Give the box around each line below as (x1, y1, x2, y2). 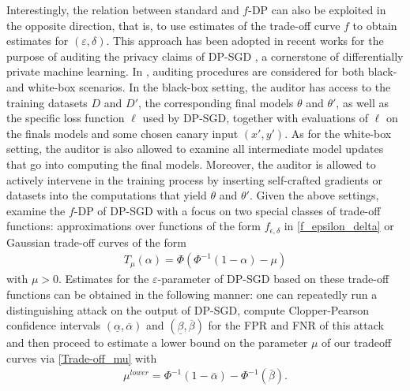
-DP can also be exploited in (248, 2, 386, 17)
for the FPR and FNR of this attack (208, 317, 384, 333)
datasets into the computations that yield (6, 187, 207, 203)
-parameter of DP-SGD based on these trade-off (157, 270, 389, 287)
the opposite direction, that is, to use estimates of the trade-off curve (6, 17, 340, 33)
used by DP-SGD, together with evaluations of (142, 110, 369, 126)
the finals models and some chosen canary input (6, 125, 239, 141)
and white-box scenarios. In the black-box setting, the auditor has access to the (6, 78, 391, 95)
